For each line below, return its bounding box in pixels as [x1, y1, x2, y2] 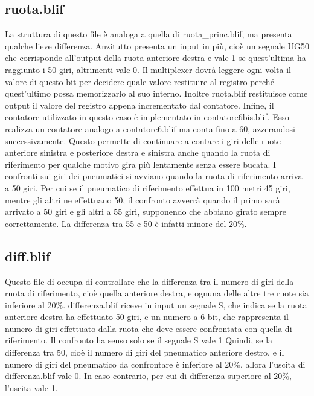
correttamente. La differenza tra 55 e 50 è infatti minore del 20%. [5, 217, 247, 229]
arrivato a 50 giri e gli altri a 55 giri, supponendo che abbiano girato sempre [5, 205, 286, 218]
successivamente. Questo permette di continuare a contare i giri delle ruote [5, 134, 281, 147]
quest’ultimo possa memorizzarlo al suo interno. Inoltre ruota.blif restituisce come [5, 87, 308, 100]
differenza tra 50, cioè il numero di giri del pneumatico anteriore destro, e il [5, 346, 284, 359]
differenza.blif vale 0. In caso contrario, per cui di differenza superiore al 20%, [5, 369, 292, 382]
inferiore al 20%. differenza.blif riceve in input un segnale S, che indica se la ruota [5, 298, 307, 311]
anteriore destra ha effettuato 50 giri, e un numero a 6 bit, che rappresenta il [5, 310, 289, 323]
